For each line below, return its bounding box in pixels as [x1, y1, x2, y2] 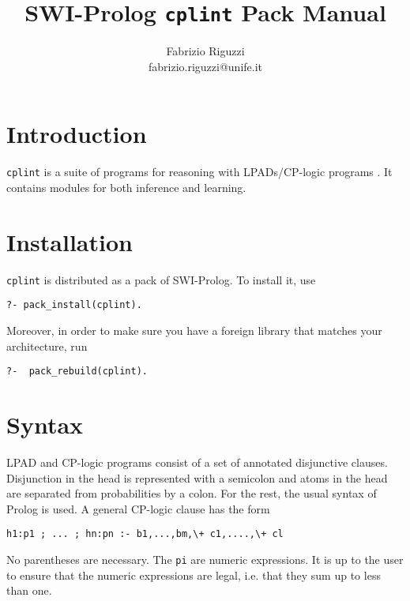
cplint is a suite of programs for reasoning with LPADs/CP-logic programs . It [6, 163, 393, 180]
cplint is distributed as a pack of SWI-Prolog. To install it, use [6, 271, 316, 287]
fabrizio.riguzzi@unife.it [148, 58, 263, 74]
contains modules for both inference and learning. [6, 179, 246, 196]
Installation [6, 225, 133, 257]
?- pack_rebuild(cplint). [6, 366, 148, 378]
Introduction [6, 118, 147, 150]
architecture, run [6, 337, 88, 354]
